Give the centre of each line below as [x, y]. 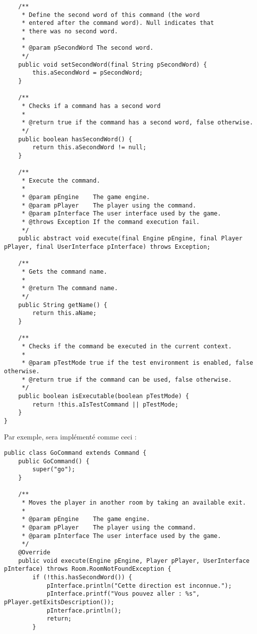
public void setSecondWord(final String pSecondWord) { [113, 64]
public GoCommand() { [54, 461]
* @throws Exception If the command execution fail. [111, 222]
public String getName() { [63, 305]
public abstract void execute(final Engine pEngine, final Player [130, 239]
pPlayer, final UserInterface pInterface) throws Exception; [107, 247]
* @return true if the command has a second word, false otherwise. [137, 123]
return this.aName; [65, 313]
